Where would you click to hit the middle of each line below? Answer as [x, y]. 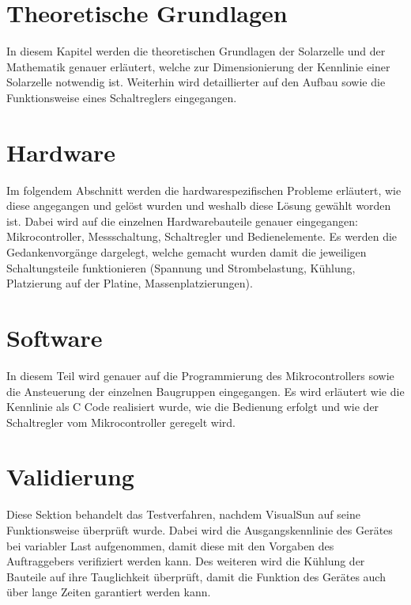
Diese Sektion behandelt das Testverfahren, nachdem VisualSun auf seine [183, 514]
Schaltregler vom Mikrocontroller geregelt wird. [121, 422]
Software [55, 337]
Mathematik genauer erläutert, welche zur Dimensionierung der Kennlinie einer [198, 66]
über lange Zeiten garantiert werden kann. [109, 592]
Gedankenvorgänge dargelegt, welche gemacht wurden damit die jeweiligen [187, 252]
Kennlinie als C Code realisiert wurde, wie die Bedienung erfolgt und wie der [193, 407]
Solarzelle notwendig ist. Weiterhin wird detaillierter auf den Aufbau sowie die [196, 82]
